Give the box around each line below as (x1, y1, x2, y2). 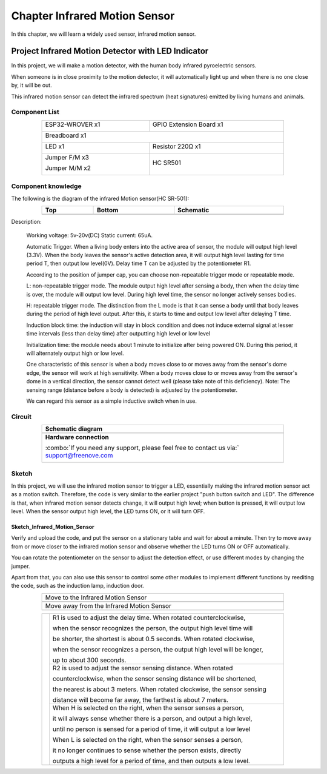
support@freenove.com (45, 451, 113, 460)
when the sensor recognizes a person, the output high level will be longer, (52, 645, 263, 653)
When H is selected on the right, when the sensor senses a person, (52, 704, 245, 712)
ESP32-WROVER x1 (45, 120, 101, 129)
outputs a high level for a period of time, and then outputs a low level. (52, 756, 251, 765)
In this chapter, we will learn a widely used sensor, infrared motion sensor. (11, 30, 196, 38)
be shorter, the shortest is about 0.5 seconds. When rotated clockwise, (52, 634, 255, 643)
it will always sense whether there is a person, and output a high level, (52, 714, 253, 722)
